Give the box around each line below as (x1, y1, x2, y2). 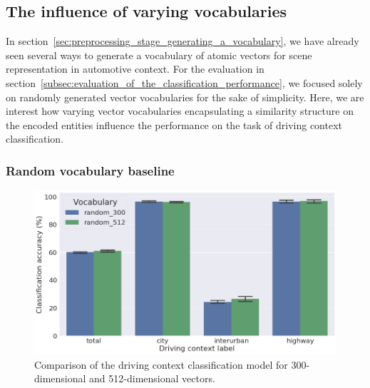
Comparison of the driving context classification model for (34, 357, 288, 372)
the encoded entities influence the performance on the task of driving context (6, 117, 342, 132)
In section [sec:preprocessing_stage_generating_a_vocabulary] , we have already (6, 34, 359, 48)
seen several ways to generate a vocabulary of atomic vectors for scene (6, 47, 312, 62)
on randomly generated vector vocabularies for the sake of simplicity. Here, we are (6, 89, 364, 104)
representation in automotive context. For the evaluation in (6, 61, 264, 76)
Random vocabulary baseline (6, 161, 175, 179)
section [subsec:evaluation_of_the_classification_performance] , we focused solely (6, 75, 363, 90)
